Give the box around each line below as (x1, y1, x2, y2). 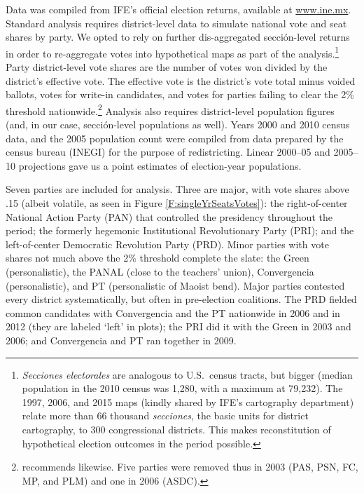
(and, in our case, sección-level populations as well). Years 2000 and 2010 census (6, 117, 350, 132)
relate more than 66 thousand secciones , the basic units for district (22, 408, 309, 423)
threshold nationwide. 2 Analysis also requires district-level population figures (6, 101, 335, 118)
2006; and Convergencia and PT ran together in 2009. (6, 332, 237, 347)
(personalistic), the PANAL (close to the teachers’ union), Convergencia (6, 264, 314, 278)
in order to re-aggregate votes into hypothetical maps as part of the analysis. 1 (6, 43, 339, 60)
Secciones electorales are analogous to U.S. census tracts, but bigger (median (22, 367, 353, 381)
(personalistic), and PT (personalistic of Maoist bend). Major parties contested (6, 278, 345, 292)
